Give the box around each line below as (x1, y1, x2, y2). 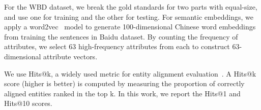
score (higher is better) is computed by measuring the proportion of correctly (4, 78, 245, 89)
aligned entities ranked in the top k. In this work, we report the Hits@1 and (4, 88, 241, 98)
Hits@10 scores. (4, 98, 52, 108)
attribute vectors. (43, 51, 98, 61)
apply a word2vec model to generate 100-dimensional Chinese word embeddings (4, 21, 256, 32)
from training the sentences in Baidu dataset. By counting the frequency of (4, 31, 238, 42)
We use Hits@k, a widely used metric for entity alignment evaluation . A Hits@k (4, 68, 256, 79)
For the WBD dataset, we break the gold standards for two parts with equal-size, (4, 2, 257, 12)
